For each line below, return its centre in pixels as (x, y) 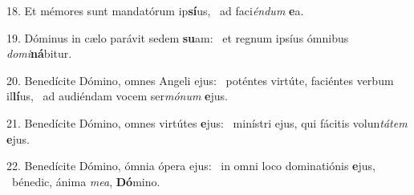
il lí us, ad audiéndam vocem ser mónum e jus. (117, 96)
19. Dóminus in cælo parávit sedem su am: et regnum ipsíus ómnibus (178, 37)
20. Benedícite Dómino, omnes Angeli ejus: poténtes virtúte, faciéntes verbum (200, 80)
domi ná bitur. (39, 53)
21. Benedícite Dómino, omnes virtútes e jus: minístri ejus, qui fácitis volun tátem (207, 122)
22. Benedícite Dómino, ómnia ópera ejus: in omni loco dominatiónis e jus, (191, 166)
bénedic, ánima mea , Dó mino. (86, 181)
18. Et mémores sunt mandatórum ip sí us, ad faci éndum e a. (155, 10)
